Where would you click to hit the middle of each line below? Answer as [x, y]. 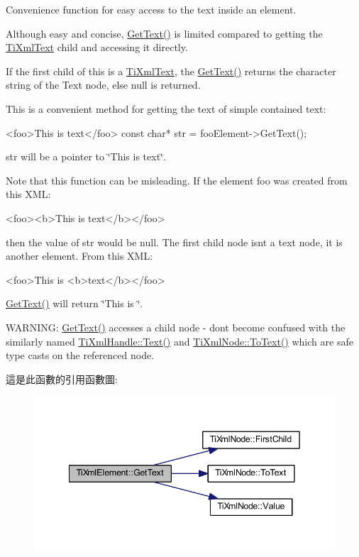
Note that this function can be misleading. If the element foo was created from [177, 180]
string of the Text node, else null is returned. [103, 85]
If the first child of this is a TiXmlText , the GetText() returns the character [171, 71]
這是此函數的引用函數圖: [62, 379]
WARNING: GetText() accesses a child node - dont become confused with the [176, 327]
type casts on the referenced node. [80, 355]
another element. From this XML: [79, 256]
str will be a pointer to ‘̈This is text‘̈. [86, 156]
